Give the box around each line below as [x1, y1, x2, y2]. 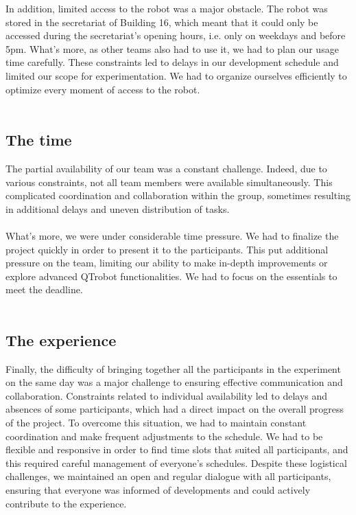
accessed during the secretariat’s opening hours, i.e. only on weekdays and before [5, 28, 346, 43]
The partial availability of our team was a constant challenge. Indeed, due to [5, 161, 327, 175]
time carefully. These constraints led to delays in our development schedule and [5, 55, 339, 69]
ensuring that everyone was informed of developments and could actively [5, 483, 311, 497]
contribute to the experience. [5, 496, 127, 510]
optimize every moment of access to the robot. [5, 82, 200, 96]
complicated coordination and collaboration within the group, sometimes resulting [5, 188, 351, 203]
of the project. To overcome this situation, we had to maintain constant [5, 415, 307, 430]
